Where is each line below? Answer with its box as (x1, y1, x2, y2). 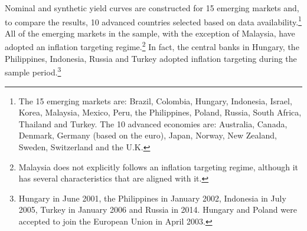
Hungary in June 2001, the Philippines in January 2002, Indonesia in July (18, 192, 286, 204)
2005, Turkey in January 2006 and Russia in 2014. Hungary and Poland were (18, 203, 297, 216)
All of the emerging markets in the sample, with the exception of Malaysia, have (5, 27, 295, 39)
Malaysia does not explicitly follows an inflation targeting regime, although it (18, 160, 299, 173)
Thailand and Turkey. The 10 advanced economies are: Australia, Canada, (18, 117, 288, 130)
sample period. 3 (5, 64, 61, 78)
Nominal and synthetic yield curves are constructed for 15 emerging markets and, (5, 2, 299, 14)
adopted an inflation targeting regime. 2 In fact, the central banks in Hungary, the (5, 39, 299, 53)
